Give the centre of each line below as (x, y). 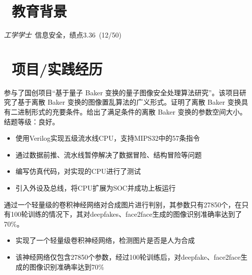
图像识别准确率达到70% (67, 266)
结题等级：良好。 (31, 121)
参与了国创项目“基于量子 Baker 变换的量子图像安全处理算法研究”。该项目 (122, 92)
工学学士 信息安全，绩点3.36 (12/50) (63, 35)
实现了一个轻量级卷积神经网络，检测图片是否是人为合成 (105, 240)
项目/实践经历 (57, 68)
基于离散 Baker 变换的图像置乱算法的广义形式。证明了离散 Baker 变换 (129, 102)
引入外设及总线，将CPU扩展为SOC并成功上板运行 (95, 188)
